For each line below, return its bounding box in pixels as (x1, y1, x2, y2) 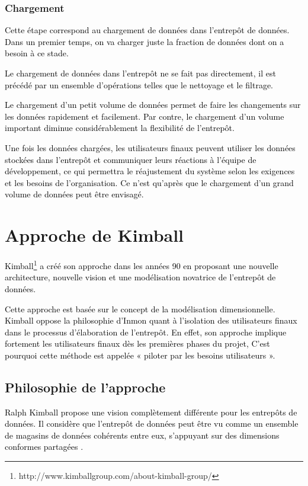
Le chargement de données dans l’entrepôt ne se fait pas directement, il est (5, 67, 276, 79)
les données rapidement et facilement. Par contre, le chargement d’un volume (5, 110, 284, 122)
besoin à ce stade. (5, 47, 69, 59)
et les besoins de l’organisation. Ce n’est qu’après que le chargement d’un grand (5, 176, 294, 188)
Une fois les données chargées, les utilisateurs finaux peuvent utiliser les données (5, 141, 296, 154)
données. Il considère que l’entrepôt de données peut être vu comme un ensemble (5, 417, 299, 430)
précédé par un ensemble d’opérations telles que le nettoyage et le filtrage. (5, 78, 274, 91)
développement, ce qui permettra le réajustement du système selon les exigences (5, 165, 295, 177)
